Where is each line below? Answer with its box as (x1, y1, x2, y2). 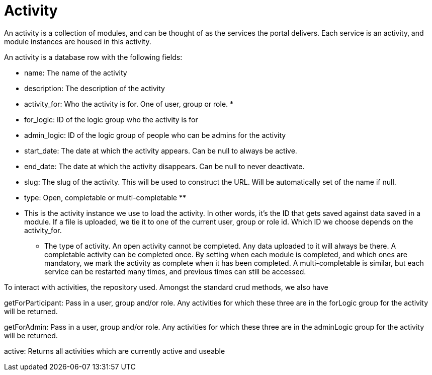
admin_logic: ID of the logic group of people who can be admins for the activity (24, 130, 286, 139)
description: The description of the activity (24, 84, 165, 93)
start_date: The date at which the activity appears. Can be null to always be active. (24, 146, 297, 155)
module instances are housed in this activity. (4, 37, 151, 46)
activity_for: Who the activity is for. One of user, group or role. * (24, 99, 234, 108)
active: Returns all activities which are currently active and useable (4, 346, 225, 355)
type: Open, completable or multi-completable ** (24, 193, 186, 202)
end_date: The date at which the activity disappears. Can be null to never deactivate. (24, 162, 305, 171)
